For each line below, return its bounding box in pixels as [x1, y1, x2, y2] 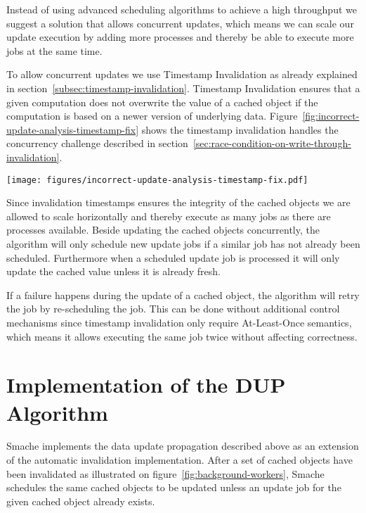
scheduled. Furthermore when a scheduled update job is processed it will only [6, 250, 340, 265]
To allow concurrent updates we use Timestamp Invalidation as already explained [6, 67, 358, 82]
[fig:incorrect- [302, 108, 360, 123]
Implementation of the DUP [6, 370, 286, 399]
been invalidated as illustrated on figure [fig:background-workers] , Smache [6, 466, 325, 481]
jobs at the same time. [6, 43, 103, 58]
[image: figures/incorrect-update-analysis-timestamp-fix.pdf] [6, 175, 308, 185]
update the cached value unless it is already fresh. [6, 264, 221, 279]
